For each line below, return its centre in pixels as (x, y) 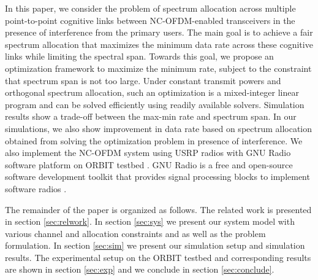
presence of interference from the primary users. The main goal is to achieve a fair (159, 32)
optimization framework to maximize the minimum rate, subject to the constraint (158, 68)
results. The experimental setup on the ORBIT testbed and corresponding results (158, 257)
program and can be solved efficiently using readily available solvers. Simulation (155, 104)
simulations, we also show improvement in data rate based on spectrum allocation (159, 128)
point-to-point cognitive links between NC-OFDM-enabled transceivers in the (150, 20)
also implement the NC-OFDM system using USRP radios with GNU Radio (148, 153)
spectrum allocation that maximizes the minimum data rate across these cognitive (159, 44)
